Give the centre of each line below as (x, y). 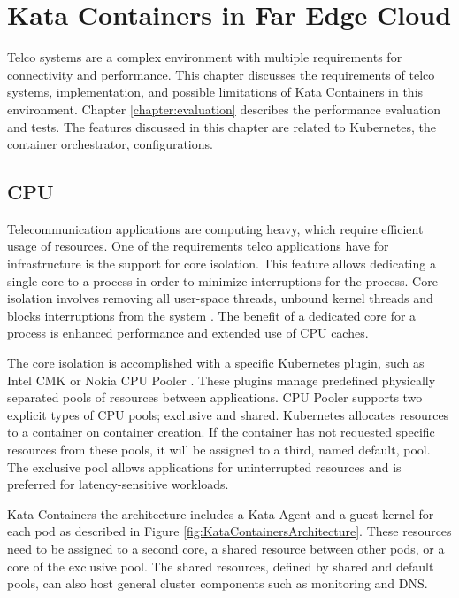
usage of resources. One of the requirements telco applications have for (198, 246)
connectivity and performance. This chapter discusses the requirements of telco (221, 74)
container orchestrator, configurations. (110, 144)
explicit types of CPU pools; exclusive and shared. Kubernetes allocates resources (228, 414)
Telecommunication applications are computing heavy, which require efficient (215, 228)
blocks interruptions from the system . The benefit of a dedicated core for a (212, 315)
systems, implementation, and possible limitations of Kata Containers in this (215, 92)
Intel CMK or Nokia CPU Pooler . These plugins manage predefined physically (222, 380)
